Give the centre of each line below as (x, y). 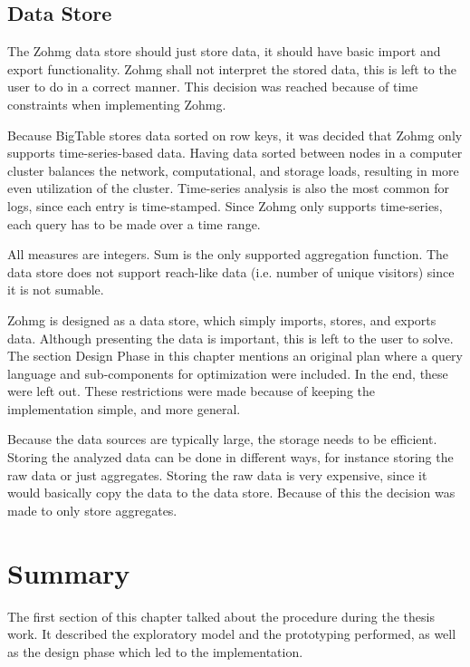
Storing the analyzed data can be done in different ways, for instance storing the (230, 457)
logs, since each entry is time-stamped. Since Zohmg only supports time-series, (225, 205)
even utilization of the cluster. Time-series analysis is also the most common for (228, 188)
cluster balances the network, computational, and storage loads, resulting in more (233, 170)
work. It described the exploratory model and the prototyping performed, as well (232, 634)
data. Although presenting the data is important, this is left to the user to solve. (230, 338)
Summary (69, 572)
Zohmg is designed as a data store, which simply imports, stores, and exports (222, 319)
